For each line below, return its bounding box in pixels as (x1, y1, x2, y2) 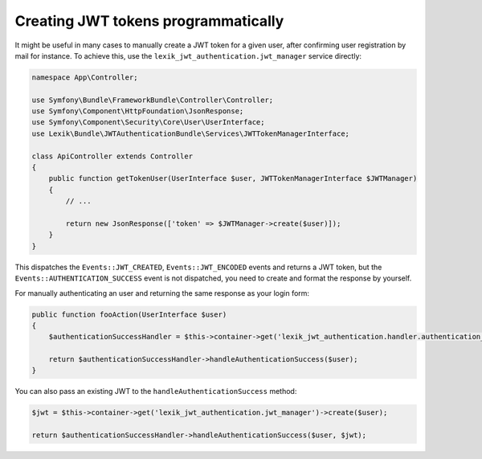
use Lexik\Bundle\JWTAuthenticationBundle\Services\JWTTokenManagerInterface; (31, 129, 349, 138)
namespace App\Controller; (31, 72, 138, 82)
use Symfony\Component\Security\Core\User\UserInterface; (31, 117, 265, 127)
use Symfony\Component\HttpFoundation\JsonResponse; (31, 107, 244, 116)
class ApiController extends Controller (31, 151, 193, 161)
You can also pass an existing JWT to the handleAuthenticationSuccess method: (14, 387, 297, 396)
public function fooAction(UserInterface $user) (31, 309, 227, 319)
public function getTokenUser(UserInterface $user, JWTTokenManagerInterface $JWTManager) (48, 174, 418, 183)
